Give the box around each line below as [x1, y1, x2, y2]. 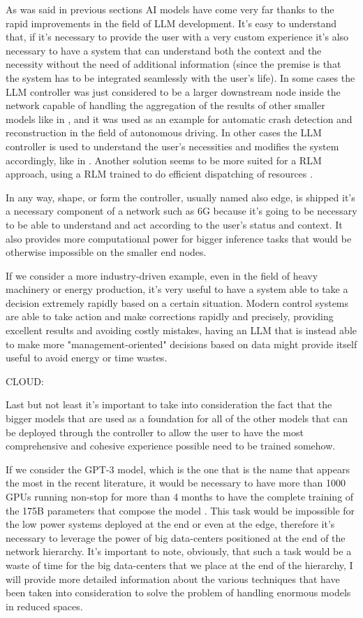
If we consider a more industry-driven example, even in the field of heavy [6, 268, 318, 282]
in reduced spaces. [6, 598, 83, 613]
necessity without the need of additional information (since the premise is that [6, 57, 341, 71]
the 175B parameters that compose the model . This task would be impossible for [6, 503, 355, 517]
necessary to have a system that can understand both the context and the [6, 43, 322, 57]
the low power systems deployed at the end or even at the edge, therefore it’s [6, 517, 335, 531]
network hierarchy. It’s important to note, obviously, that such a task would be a [6, 544, 352, 559]
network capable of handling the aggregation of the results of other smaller [6, 98, 325, 113]
